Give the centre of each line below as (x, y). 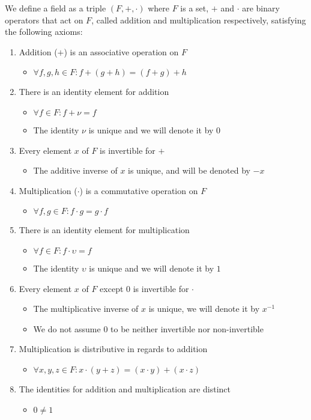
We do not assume (67, 328)
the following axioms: (44, 32)
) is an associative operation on (121, 51)
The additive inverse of (75, 170)
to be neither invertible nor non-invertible (187, 328)
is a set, (195, 8)
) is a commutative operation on (139, 190)
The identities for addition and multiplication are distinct (125, 388)
